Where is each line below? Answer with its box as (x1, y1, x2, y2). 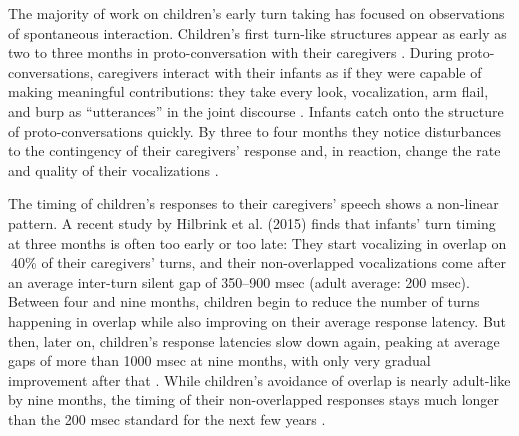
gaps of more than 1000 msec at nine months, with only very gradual (8, 350, 431, 371)
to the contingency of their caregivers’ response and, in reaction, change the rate (8, 140, 501, 161)
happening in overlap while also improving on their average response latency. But (8, 310, 507, 331)
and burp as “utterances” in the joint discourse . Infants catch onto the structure (8, 100, 504, 121)
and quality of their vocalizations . (8, 159, 219, 180)
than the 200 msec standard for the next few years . (8, 408, 326, 429)
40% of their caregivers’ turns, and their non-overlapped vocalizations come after (11, 252, 506, 273)
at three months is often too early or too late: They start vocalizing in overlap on (8, 232, 507, 253)
